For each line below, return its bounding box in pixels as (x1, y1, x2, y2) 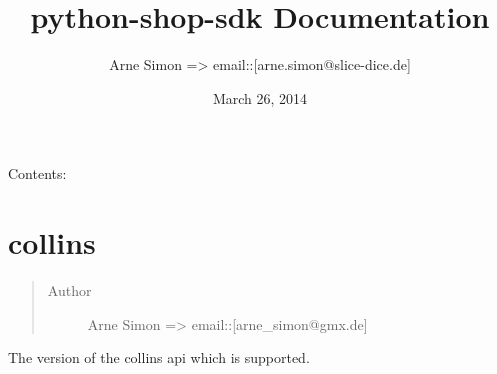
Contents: (8, 163, 67, 184)
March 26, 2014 (212, 87, 308, 108)
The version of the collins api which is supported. (8, 347, 310, 368)
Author (47, 280, 92, 301)
